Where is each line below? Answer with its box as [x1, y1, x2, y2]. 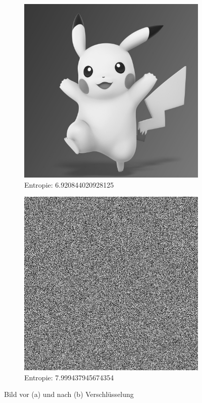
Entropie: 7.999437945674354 [24, 372, 114, 382]
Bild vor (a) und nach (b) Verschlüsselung [4, 389, 134, 399]
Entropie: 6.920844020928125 [24, 179, 114, 190]
